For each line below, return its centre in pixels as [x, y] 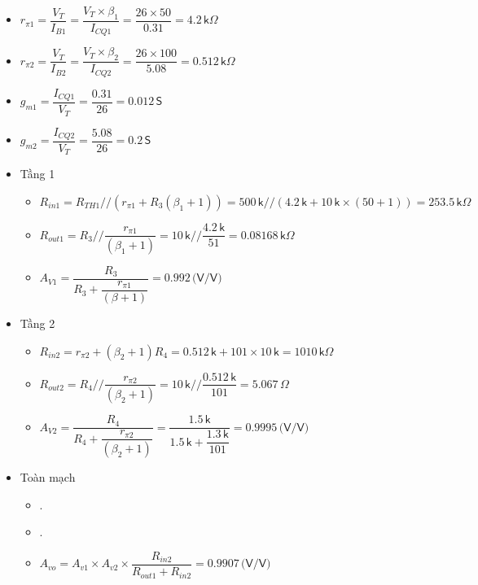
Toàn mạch [48, 477]
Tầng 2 [37, 323]
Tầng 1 [37, 174]
